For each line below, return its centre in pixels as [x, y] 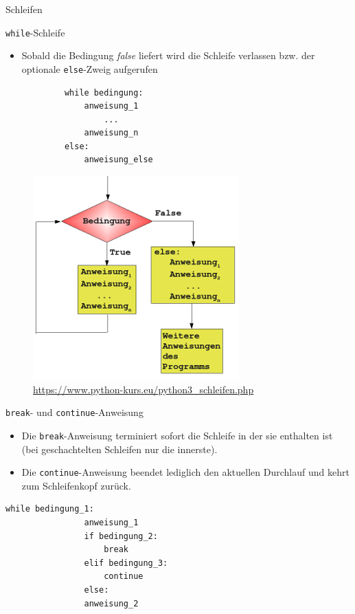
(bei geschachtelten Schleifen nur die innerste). [119, 449]
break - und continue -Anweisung [75, 412]
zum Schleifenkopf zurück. [76, 485]
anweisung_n [111, 133]
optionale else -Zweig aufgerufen [90, 68]
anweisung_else [118, 160]
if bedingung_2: [121, 536]
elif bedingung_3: [126, 563]
